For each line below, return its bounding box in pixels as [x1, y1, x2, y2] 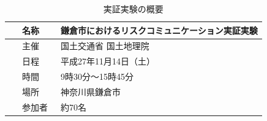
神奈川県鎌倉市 [61, 85, 121, 98]
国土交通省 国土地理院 [61, 39, 149, 52]
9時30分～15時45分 [61, 70, 133, 83]
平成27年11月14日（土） [61, 55, 155, 68]
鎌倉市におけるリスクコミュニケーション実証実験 [61, 23, 258, 36]
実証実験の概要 [103, 2, 164, 15]
